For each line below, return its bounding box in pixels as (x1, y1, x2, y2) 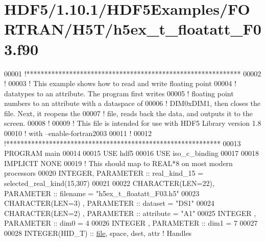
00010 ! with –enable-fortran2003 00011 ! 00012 (4, 128, 152, 139)
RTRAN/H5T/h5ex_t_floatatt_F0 (4, 18, 261, 39)
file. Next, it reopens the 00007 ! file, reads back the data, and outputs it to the (4, 107, 253, 118)
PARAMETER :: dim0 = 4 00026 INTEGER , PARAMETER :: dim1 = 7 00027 (4, 218, 258, 228)
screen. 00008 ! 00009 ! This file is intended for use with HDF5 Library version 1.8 (4, 118, 261, 128)
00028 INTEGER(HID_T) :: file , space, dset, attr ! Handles (4, 228, 192, 238)
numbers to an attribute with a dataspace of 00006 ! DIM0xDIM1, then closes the (4, 98, 261, 109)
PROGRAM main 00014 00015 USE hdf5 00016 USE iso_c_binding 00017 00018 (4, 148, 259, 158)
